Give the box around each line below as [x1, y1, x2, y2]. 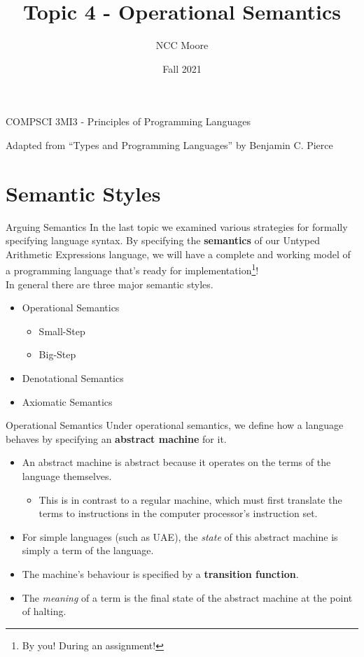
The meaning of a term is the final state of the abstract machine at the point [22, 590, 353, 605]
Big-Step [38, 347, 76, 362]
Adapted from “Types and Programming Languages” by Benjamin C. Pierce [6, 137, 333, 152]
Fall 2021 [162, 61, 202, 76]
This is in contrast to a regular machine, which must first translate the [38, 492, 342, 507]
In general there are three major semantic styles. [6, 276, 213, 291]
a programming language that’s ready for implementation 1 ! [6, 261, 259, 278]
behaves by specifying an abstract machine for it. [6, 431, 227, 446]
